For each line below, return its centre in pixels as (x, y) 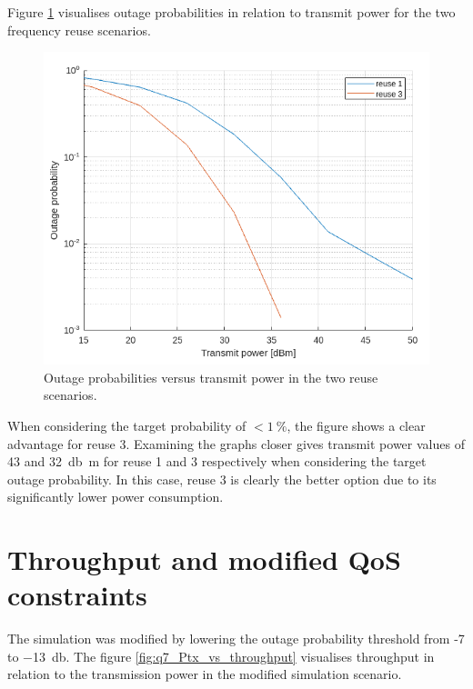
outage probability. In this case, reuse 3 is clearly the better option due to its (222, 479)
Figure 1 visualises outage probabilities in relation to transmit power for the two (231, 12)
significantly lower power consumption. (116, 497)
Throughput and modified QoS (204, 559)
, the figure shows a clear (356, 425)
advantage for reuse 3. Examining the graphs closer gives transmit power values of (236, 443)
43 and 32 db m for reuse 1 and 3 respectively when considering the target (217, 461)
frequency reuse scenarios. (79, 30)
